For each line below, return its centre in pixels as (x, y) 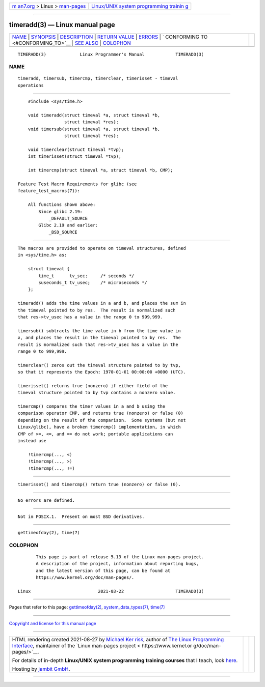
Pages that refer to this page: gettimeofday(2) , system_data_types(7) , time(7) (87, 607)
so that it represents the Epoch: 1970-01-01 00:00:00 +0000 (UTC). (102, 372)
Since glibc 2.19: (61, 212)
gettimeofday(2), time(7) (49, 533)
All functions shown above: (62, 205)
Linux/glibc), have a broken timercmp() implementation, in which (99, 427)
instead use (32, 441)
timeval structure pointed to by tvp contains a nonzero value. (97, 393)
